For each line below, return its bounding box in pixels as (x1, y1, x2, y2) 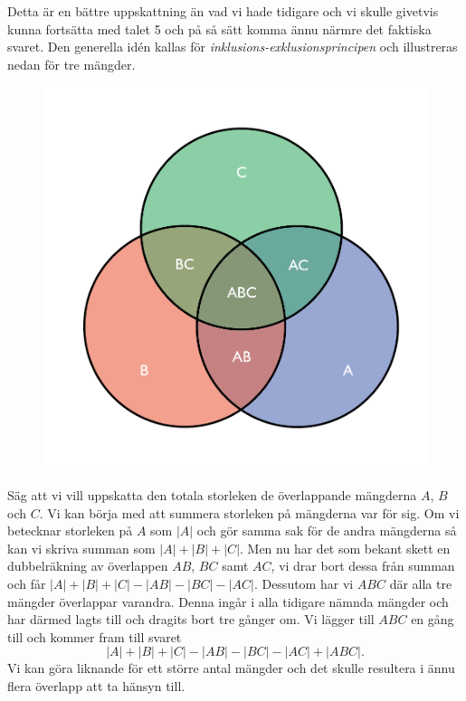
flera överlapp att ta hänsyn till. (7, 676, 185, 695)
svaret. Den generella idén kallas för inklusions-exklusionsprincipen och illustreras (7, 37, 458, 56)
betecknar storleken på (7, 521, 133, 540)
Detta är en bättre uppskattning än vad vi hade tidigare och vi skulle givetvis (7, 2, 439, 20)
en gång (411, 610, 454, 629)
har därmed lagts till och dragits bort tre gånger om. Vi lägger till (7, 610, 375, 629)
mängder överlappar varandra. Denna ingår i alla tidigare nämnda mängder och (7, 592, 449, 611)
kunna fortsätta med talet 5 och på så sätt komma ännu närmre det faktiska (7, 19, 432, 38)
